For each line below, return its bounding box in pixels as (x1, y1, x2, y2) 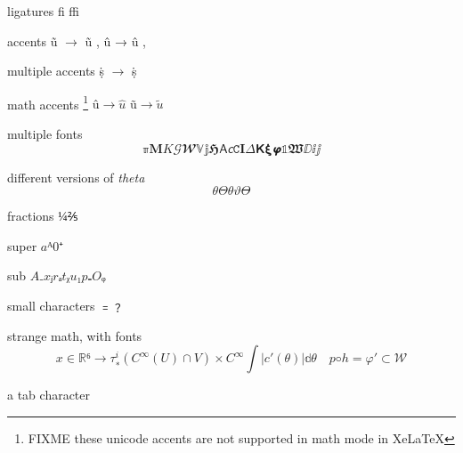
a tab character (7, 385, 91, 404)
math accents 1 (7, 92, 89, 113)
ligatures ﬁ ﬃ (7, 2, 80, 20)
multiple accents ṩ (7, 61, 105, 80)
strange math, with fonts (7, 326, 142, 344)
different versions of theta (7, 167, 145, 186)
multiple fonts (7, 125, 83, 143)
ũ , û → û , (85, 31, 146, 50)
